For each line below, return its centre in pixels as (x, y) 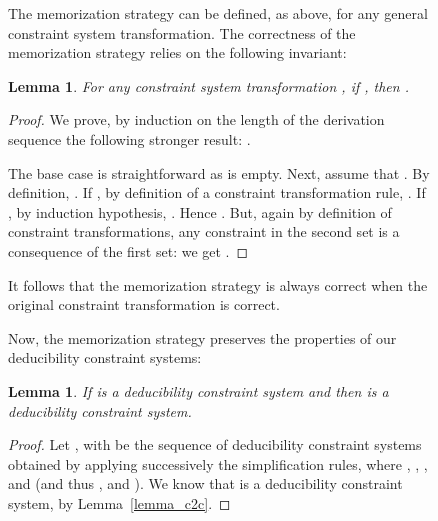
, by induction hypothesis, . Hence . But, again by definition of (200, 211)
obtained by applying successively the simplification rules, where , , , (218, 463)
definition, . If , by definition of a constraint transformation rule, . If (217, 192)
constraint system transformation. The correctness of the (182, 32)
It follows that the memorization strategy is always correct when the (218, 284)
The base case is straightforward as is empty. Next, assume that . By (219, 172)
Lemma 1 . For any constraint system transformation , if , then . (208, 85)
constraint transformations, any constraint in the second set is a (204, 231)
